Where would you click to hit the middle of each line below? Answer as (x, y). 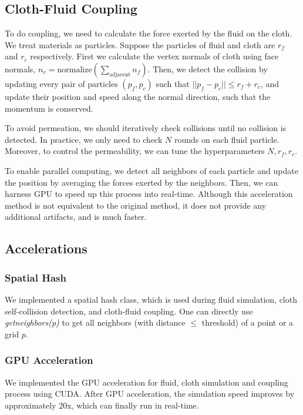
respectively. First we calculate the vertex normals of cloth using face (154, 56)
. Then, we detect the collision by (208, 68)
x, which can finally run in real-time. (133, 405)
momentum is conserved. (49, 108)
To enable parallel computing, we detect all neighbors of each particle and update (151, 170)
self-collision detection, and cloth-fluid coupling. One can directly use (129, 311)
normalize (75, 70)
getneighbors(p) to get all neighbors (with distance (95, 322)
